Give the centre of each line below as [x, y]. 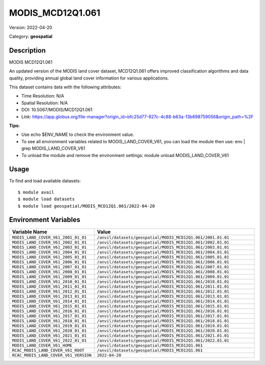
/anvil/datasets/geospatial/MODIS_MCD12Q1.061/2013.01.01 [163, 296]
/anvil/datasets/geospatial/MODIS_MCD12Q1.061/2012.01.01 [163, 291]
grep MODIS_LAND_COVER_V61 [53, 148]
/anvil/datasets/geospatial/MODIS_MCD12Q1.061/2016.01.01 [163, 311]
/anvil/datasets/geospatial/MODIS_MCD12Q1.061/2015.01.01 [163, 306]
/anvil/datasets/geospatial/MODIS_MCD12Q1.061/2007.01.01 [163, 267]
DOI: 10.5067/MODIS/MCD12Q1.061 [57, 110]
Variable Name [30, 232]
